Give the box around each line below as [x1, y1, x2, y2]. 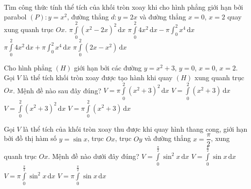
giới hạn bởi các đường [74, 63, 142, 73]
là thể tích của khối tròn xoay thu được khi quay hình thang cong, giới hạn [23, 123, 248, 134]
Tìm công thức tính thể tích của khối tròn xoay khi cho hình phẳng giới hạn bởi [4, 2, 243, 12]
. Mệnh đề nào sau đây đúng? [13, 85, 102, 95]
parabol [4, 11, 27, 21]
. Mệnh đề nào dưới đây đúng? [48, 151, 140, 161]
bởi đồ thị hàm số [4, 133, 57, 143]
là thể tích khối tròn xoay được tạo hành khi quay [23, 72, 173, 83]
